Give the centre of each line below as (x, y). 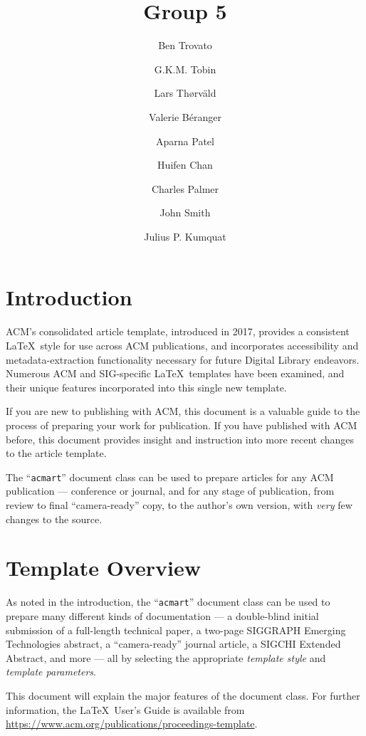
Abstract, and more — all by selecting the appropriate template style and (166, 657)
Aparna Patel (185, 141)
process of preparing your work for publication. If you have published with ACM (182, 425)
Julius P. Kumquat (185, 236)
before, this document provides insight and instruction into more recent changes (180, 439)
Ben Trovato (185, 45)
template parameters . (51, 672)
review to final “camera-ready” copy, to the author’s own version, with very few (179, 505)
